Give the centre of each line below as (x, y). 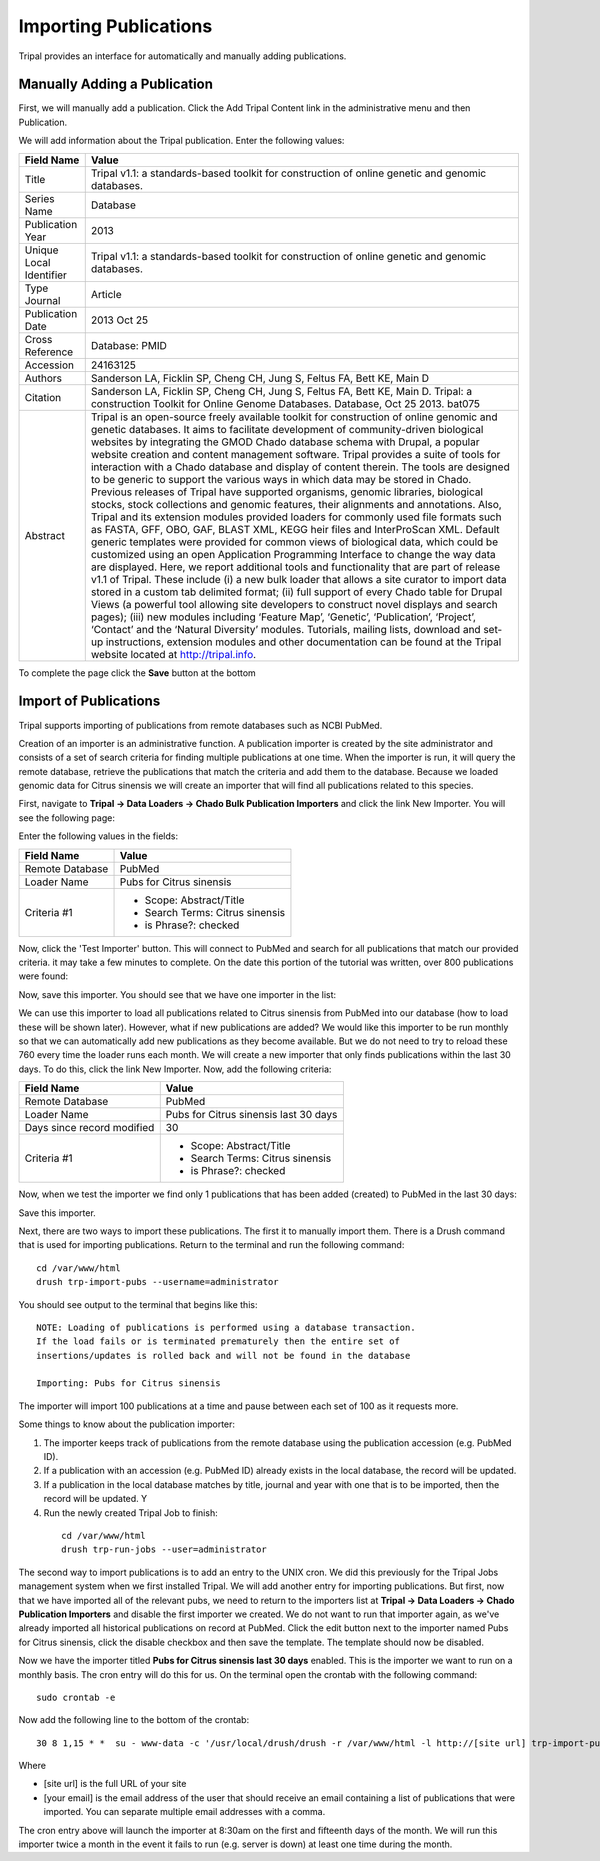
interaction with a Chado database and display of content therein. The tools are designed (300, 467)
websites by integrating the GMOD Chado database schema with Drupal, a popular (285, 442)
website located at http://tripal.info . (173, 654)
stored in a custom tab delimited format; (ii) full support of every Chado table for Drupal (296, 592)
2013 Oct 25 (119, 320)
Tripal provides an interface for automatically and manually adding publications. (182, 56)
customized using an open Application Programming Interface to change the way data (293, 554)
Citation (43, 397)
